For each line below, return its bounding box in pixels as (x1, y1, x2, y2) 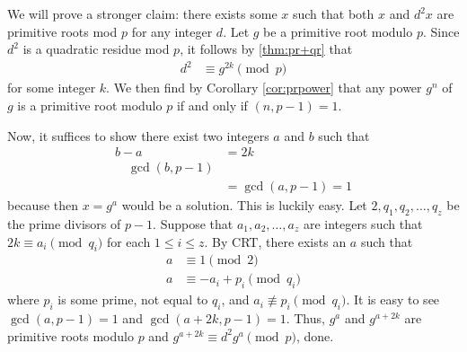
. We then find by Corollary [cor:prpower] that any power (106, 78, 422, 97)
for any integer (131, 22, 213, 40)
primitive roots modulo (7, 326, 134, 345)
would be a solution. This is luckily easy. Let (121, 196, 367, 215)
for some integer (7, 78, 96, 97)
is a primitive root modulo (17, 95, 163, 114)
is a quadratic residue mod (22, 40, 170, 58)
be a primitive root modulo (263, 22, 413, 40)
